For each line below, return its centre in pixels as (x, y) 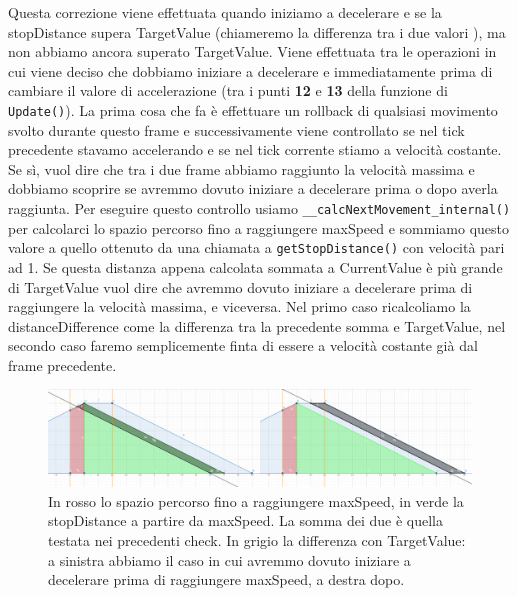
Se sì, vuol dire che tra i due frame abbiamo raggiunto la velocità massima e (241, 168)
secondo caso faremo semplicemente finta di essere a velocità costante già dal (243, 345)
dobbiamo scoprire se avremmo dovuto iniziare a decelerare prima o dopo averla (253, 188)
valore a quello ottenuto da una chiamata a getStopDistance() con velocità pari (256, 247)
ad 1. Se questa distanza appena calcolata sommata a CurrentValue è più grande (255, 266)
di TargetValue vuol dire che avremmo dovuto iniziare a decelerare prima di (240, 286)
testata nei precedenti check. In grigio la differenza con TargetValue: (257, 539)
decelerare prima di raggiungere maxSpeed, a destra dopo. (226, 579)
